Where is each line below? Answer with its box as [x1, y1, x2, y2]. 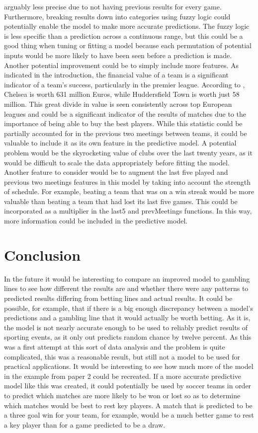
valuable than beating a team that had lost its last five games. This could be [4, 196, 238, 206]
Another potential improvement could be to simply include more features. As [4, 60, 239, 70]
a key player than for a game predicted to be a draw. [4, 419, 166, 430]
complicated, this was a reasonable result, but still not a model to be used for [4, 351, 241, 361]
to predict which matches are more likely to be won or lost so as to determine [4, 390, 241, 400]
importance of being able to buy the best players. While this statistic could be [4, 118, 243, 129]
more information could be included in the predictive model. [4, 216, 188, 226]
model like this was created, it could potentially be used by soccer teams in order [4, 380, 252, 391]
